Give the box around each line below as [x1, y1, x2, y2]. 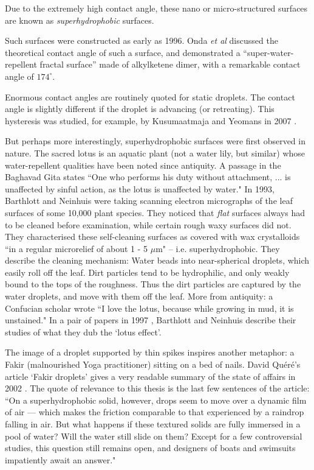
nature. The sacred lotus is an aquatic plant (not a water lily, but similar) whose [5, 146, 305, 159]
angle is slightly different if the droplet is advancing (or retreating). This [5, 102, 275, 115]
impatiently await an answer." [5, 453, 116, 466]
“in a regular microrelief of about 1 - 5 [5, 242, 148, 254]
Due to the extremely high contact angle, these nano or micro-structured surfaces [5, 2, 308, 14]
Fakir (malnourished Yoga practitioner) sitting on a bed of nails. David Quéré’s [5, 358, 301, 371]
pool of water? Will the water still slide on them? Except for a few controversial [5, 429, 302, 442]
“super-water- [243, 46, 294, 58]
